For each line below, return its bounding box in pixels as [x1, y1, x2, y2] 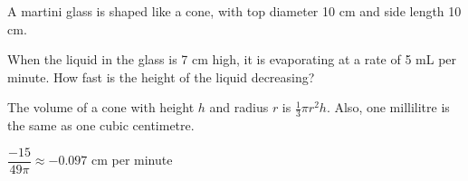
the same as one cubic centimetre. [7, 116, 195, 135]
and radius [209, 98, 269, 117]
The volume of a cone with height [7, 98, 195, 117]
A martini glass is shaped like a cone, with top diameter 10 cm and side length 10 [7, 2, 462, 20]
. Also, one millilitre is [326, 98, 450, 117]
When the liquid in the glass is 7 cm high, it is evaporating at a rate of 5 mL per [7, 50, 457, 69]
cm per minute [91, 150, 173, 169]
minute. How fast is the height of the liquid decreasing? [7, 67, 315, 86]
